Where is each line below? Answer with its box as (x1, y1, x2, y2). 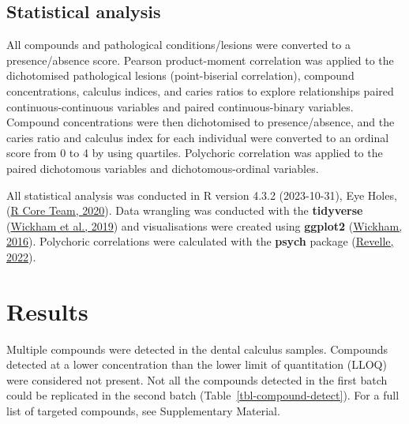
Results (6, 295, 88, 327)
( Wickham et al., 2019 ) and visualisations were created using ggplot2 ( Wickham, (6, 217, 403, 234)
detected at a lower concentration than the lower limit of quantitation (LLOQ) (6, 356, 387, 373)
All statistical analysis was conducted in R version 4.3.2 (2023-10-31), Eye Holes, (6, 186, 397, 203)
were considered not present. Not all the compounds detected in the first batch (6, 371, 388, 388)
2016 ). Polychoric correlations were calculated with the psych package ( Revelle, (6, 233, 394, 250)
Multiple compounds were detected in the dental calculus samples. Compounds (6, 340, 388, 357)
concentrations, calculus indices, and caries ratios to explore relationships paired (6, 82, 394, 99)
